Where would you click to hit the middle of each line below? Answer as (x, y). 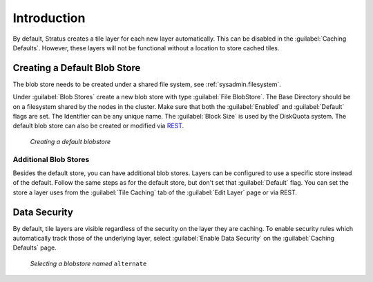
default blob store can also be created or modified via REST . (98, 126)
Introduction (49, 18)
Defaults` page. (35, 248)
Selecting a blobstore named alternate (88, 263)
